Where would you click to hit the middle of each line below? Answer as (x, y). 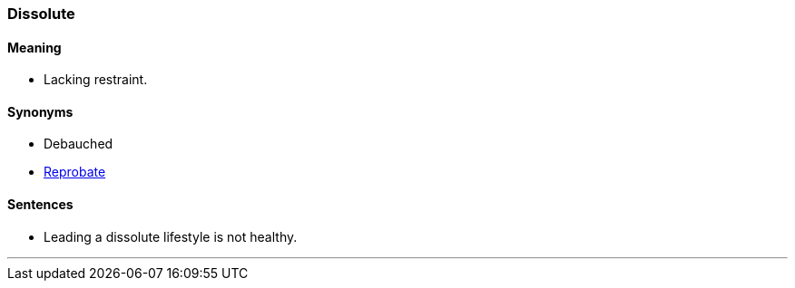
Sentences (40, 205)
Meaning (34, 47)
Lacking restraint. (96, 80)
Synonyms (40, 111)
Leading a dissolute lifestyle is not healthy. (171, 236)
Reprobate (75, 172)
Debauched (79, 144)
